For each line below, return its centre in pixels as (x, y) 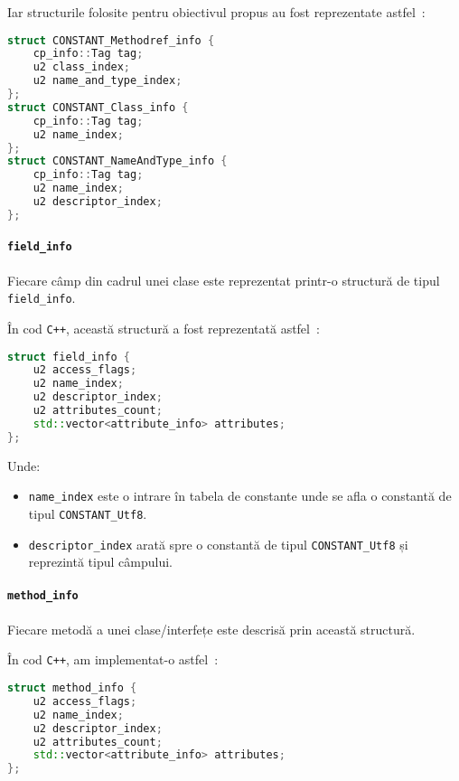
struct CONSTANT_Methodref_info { (111, 40)
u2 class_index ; (82, 67)
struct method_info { (72, 688)
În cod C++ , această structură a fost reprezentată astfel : (164, 328)
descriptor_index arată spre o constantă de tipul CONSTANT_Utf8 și (218, 544)
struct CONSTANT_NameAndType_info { (117, 161)
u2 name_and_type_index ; (108, 81)
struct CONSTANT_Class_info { (98, 107)
